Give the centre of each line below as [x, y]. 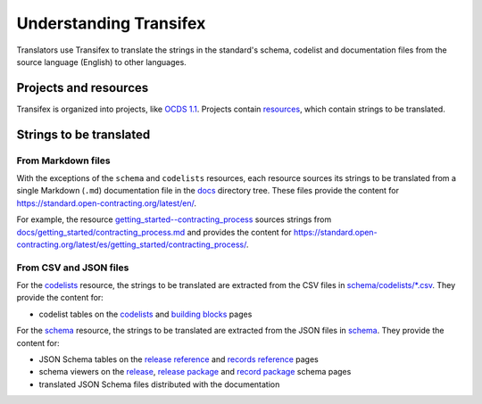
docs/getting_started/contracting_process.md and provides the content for [154, 232]
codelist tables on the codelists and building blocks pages [145, 314]
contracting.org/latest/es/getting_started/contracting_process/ [132, 244]
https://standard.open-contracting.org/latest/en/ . [106, 203]
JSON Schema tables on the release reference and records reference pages [179, 359]
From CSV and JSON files [73, 268]
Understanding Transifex [111, 23]
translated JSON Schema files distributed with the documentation [159, 384]
